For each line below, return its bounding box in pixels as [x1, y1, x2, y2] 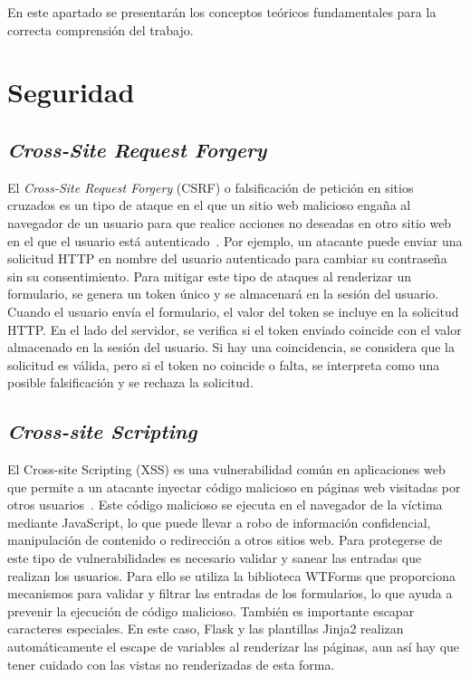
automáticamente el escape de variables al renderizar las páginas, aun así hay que [7, 637, 460, 656]
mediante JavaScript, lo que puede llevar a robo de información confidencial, [7, 512, 431, 531]
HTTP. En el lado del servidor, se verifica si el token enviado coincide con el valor [7, 319, 462, 338]
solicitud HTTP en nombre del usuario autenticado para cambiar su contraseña [7, 249, 447, 268]
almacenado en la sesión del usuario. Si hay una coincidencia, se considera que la [7, 338, 455, 357]
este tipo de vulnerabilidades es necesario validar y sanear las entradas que [7, 548, 422, 567]
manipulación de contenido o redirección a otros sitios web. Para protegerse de [7, 530, 443, 549]
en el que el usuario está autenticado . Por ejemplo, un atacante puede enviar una [7, 231, 463, 250]
